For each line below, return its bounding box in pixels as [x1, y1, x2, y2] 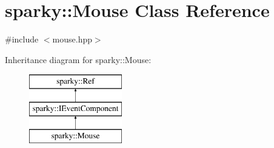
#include [5, 33, 39, 45]
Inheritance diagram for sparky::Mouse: [5, 53, 152, 66]
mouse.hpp [52, 33, 92, 45]
